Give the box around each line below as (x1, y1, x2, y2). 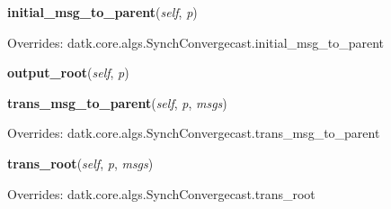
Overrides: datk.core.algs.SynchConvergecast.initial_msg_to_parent (7, 32, 384, 51)
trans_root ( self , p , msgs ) (7, 153, 154, 172)
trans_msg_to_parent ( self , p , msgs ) (7, 93, 227, 112)
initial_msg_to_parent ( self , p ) (7, 3, 198, 21)
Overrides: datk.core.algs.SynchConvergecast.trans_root (7, 184, 315, 203)
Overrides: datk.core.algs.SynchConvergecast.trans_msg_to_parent (7, 123, 380, 142)
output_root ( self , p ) (7, 63, 129, 82)
